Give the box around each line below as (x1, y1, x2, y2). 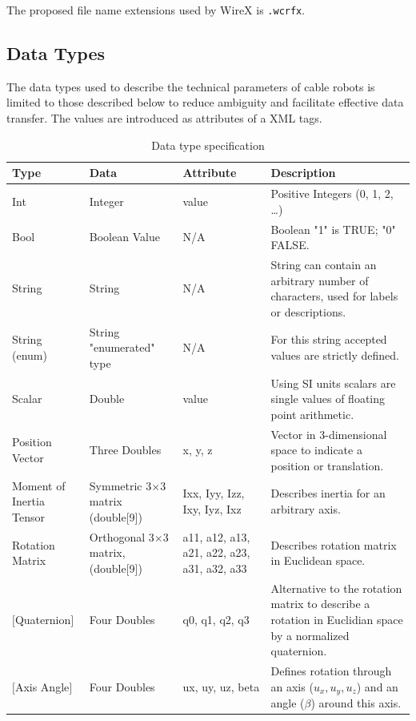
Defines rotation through (270, 662, 392, 679)
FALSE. (270, 236, 310, 253)
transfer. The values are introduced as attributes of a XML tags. (6, 110, 322, 127)
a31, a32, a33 (182, 559, 247, 576)
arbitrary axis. (270, 501, 341, 518)
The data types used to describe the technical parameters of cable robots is (6, 78, 375, 95)
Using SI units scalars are (270, 374, 396, 391)
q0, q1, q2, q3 (182, 610, 250, 627)
